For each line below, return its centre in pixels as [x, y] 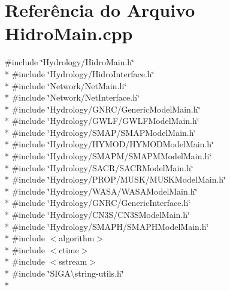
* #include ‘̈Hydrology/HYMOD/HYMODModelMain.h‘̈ [109, 144]
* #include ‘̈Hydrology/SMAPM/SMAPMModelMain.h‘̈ [108, 156]
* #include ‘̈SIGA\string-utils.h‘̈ [64, 273]
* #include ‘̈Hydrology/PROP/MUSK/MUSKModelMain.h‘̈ [116, 179]
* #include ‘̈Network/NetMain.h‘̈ [66, 85]
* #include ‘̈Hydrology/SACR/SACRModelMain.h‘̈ [99, 167]
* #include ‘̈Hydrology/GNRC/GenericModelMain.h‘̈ [103, 109]
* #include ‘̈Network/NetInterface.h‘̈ [72, 97]
